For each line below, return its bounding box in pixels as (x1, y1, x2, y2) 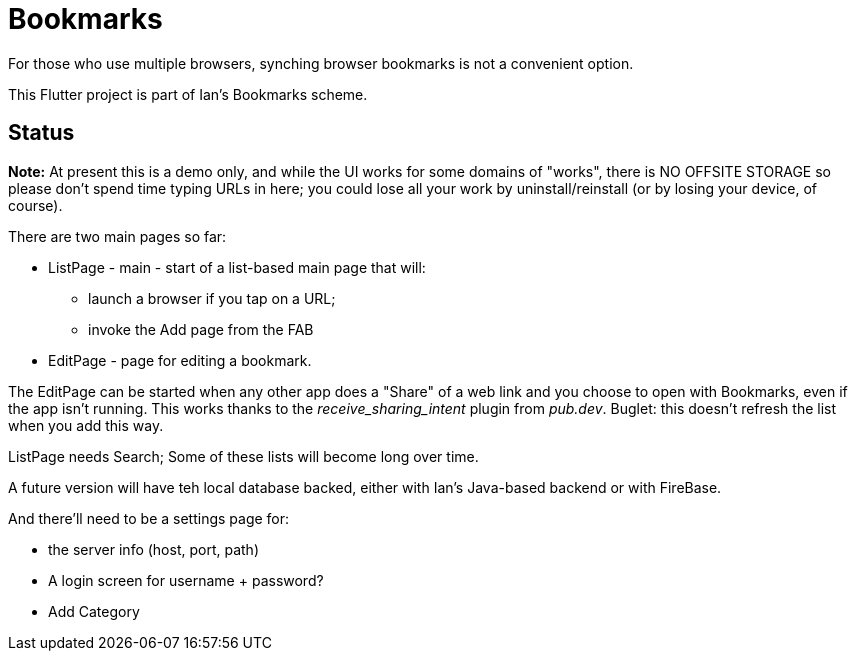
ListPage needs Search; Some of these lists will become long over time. (8, 447, 479, 465)
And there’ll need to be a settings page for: (8, 509, 290, 527)
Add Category (48, 602, 140, 620)
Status (8, 120, 75, 146)
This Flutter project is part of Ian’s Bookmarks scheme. (8, 85, 368, 103)
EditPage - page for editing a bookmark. (48, 351, 312, 369)
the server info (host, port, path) (48, 540, 259, 558)
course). (8, 196, 63, 214)
